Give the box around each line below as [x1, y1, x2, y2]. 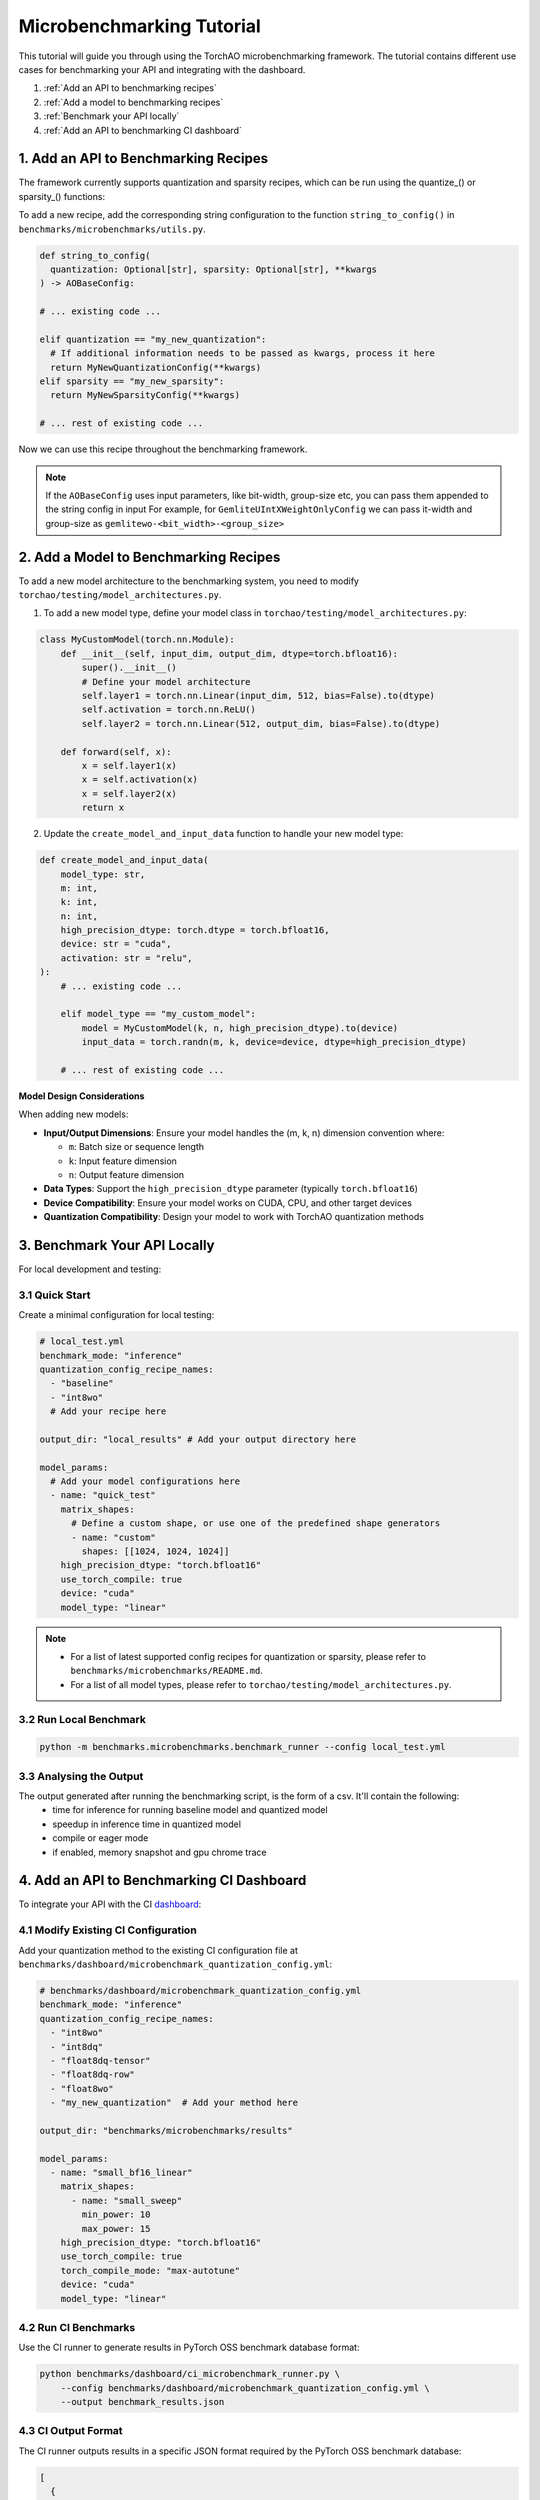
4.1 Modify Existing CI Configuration [18, 1923, 197, 1937]
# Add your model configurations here [50, 1476, 240, 1487]
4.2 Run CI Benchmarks [18, 2320, 136, 2334]
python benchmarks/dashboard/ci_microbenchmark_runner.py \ [39, 2368, 341, 2380]
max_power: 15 [81, 2223, 151, 2234]
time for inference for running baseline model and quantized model [52, 1804, 329, 1816]
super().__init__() [81, 662, 177, 674]
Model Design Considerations [18, 1090, 145, 1102]
